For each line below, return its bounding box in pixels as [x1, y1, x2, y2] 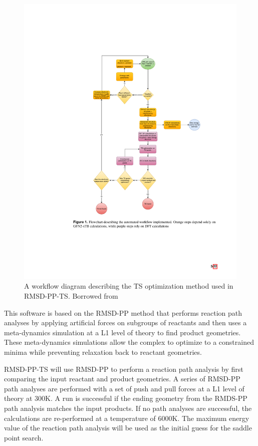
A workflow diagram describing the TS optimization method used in [24, 281, 233, 291]
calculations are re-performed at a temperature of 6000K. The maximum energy [4, 412, 249, 423]
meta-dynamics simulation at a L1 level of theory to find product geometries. [4, 327, 241, 337]
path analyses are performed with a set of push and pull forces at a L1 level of [4, 383, 244, 393]
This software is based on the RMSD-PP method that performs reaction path [4, 307, 242, 318]
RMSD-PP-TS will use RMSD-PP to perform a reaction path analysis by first [4, 363, 243, 374]
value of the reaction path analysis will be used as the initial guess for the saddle [4, 422, 252, 433]
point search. [4, 432, 44, 442]
